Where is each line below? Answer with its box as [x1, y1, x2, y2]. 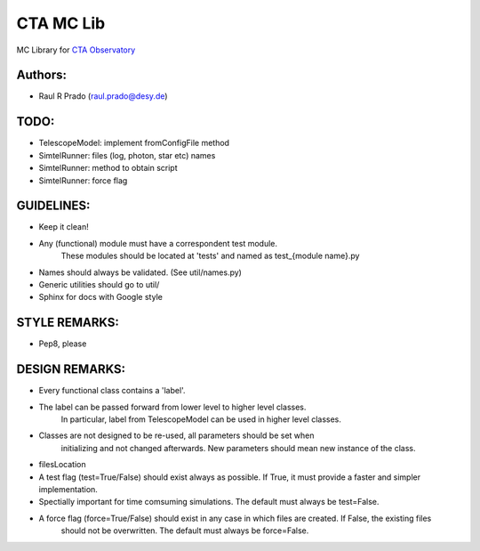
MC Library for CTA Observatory [16, 45, 136, 55]
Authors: [16, 68, 67, 83]
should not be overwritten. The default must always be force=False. [60, 525, 309, 536]
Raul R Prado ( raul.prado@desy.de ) [38, 91, 168, 101]
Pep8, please [38, 338, 87, 349]
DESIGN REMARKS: [16, 361, 126, 377]
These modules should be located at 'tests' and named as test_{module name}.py [60, 250, 360, 262]
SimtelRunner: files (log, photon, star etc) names [38, 150, 216, 160]
